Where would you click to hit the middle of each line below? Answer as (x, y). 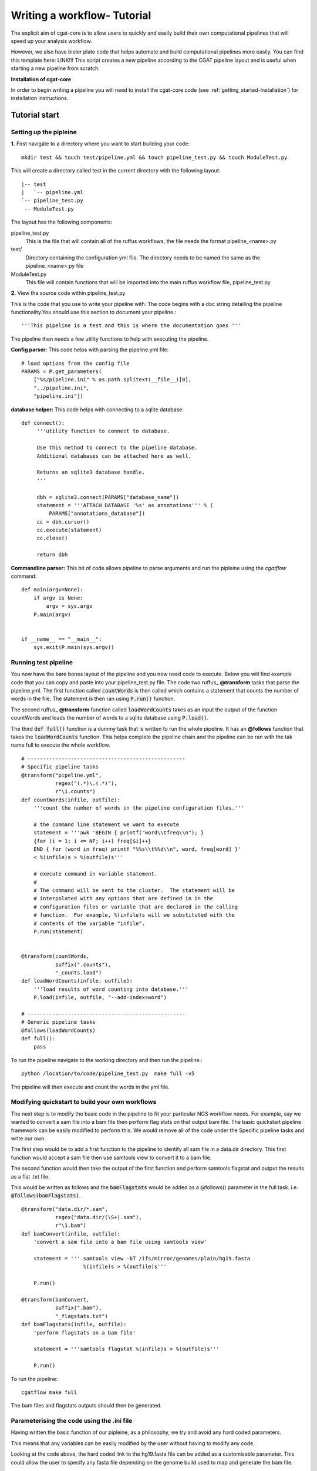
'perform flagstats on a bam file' (85, 1332)
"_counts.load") (78, 973)
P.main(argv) (52, 614)
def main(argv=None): (52, 590)
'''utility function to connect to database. (103, 431)
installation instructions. (40, 98)
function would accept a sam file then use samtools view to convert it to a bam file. (111, 1157)
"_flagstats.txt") (82, 1316)
